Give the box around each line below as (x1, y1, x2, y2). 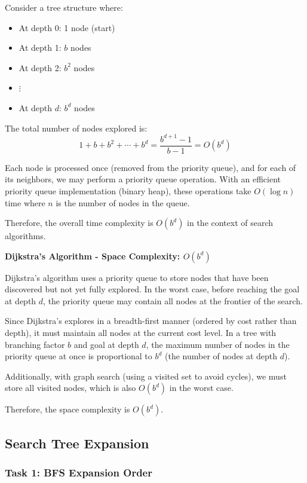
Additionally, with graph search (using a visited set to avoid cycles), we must (5, 369, 287, 382)
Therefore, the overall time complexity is (5, 216, 153, 229)
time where (5, 196, 45, 209)
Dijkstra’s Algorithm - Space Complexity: (5, 249, 180, 262)
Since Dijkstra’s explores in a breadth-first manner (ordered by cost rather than (5, 314, 297, 327)
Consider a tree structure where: (5, 1, 123, 13)
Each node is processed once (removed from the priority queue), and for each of (5, 161, 296, 173)
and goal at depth (73, 338, 139, 350)
